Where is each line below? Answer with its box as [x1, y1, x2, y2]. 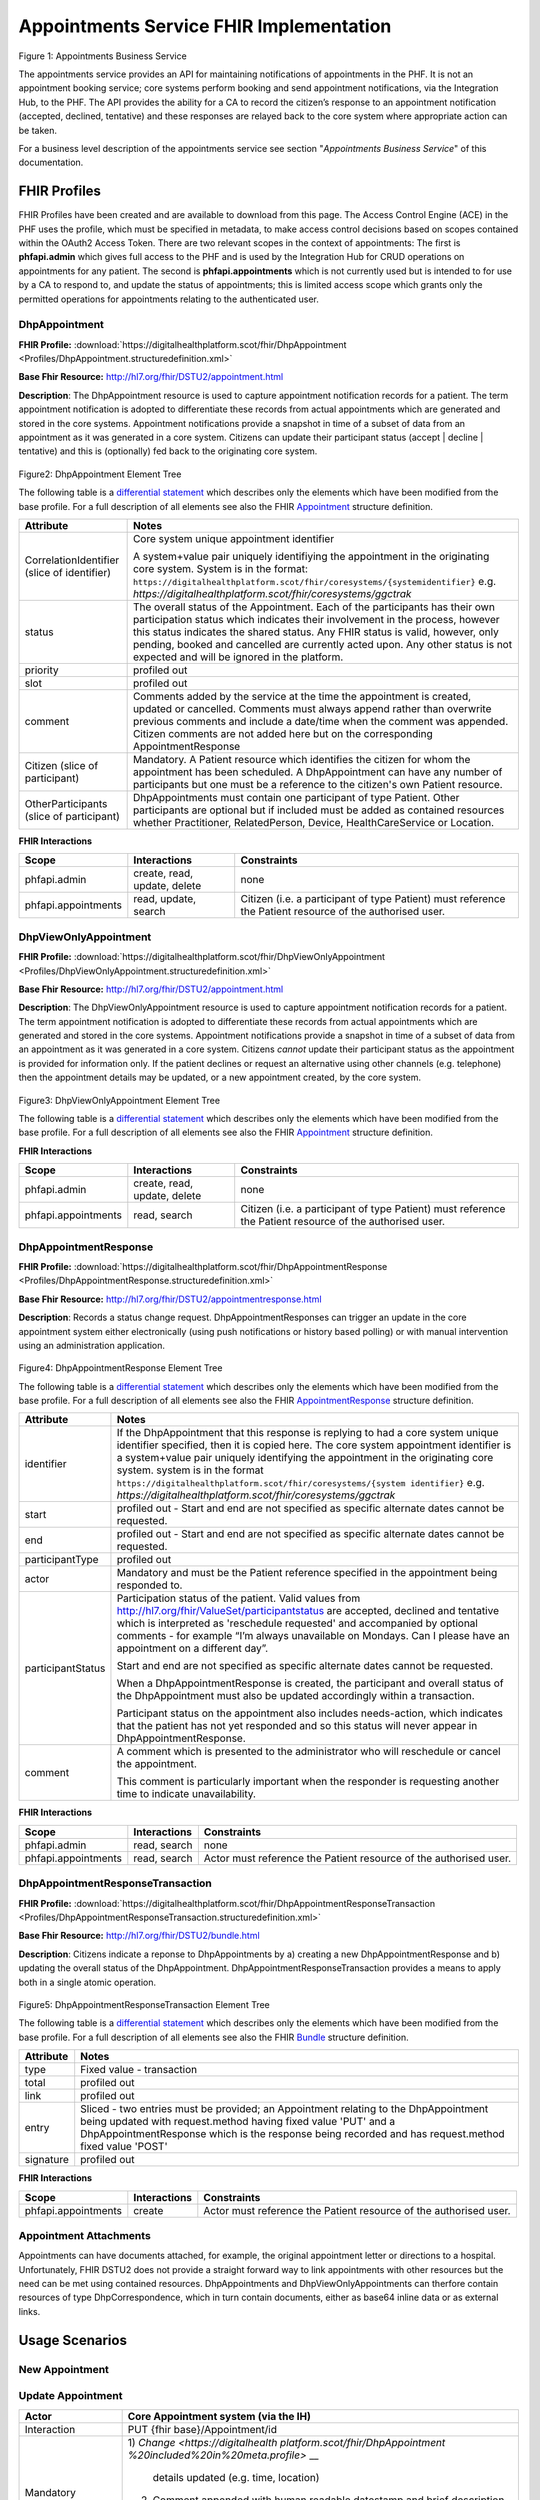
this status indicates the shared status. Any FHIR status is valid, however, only [132, 625, 499, 639]
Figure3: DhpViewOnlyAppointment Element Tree [18, 1094, 220, 1106]
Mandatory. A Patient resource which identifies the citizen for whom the [132, 752, 471, 766]
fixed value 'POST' [80, 2140, 168, 2154]
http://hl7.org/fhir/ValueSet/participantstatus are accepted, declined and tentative [116, 1604, 500, 1618]
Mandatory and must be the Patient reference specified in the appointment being [116, 1566, 498, 1580]
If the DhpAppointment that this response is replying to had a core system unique [116, 1426, 499, 1440]
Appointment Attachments [18, 2228, 152, 2242]
